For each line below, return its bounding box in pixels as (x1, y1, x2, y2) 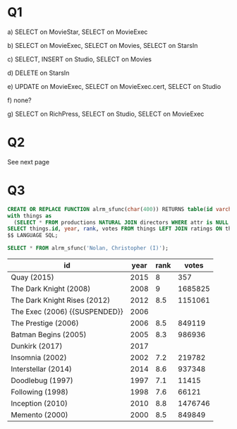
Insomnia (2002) (11, 353, 67, 363)
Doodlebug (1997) (11, 375, 74, 385)
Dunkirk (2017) (11, 342, 63, 351)
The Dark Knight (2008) (11, 284, 91, 294)
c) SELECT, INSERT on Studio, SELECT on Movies (7, 54, 152, 64)
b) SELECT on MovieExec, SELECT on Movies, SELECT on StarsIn (7, 41, 198, 49)
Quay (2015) (11, 272, 54, 282)
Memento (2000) (11, 410, 68, 420)
